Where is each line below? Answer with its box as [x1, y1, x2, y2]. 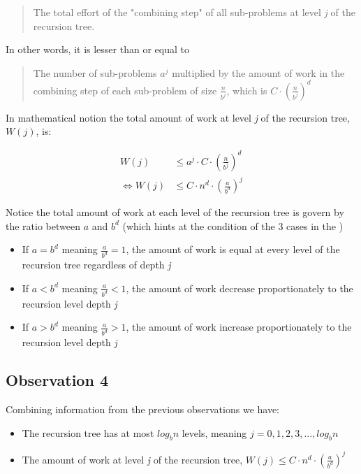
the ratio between [6, 218, 80, 233]
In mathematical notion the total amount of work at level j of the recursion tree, [6, 110, 350, 124]
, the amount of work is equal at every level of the [126, 242, 340, 257]
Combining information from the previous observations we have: [6, 401, 280, 416]
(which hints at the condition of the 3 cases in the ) [122, 218, 344, 233]
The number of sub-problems [33, 65, 157, 80]
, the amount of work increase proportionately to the [126, 319, 352, 334]
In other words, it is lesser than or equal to [6, 42, 189, 57]
